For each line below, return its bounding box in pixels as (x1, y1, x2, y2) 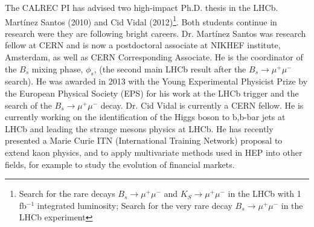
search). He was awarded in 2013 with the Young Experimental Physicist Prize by (5, 75, 308, 88)
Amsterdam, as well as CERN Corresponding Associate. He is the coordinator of (5, 51, 303, 63)
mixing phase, (31, 62, 83, 75)
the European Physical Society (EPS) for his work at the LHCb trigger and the (5, 87, 299, 100)
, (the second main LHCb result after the (94, 62, 246, 75)
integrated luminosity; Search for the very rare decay (37, 199, 232, 211)
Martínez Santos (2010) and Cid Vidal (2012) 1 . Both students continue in (5, 13, 277, 28)
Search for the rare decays (19, 187, 115, 200)
